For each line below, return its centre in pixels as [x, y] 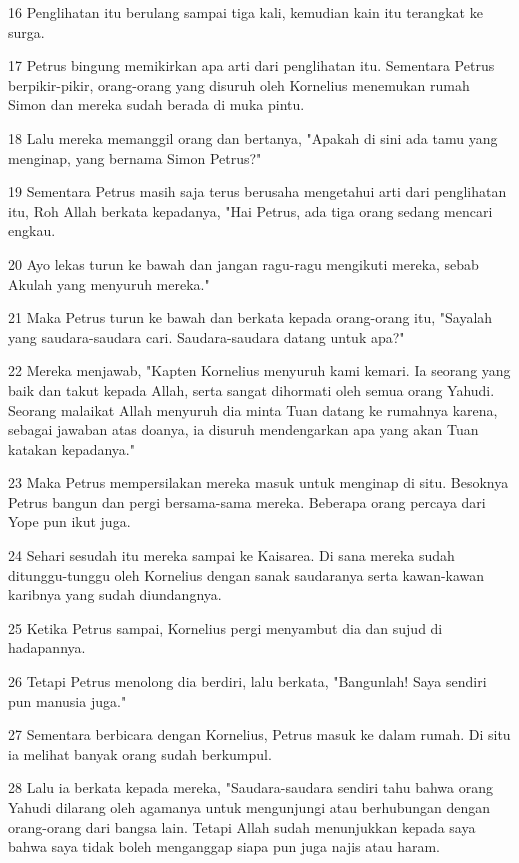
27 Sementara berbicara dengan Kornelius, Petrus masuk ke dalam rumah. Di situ [259, 734]
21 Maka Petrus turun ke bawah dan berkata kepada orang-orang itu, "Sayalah [250, 317]
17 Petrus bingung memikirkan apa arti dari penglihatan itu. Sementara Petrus [251, 65]
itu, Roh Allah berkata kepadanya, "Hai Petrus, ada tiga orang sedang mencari [250, 210]
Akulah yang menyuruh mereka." [109, 283]
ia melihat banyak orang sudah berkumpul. [140, 753]
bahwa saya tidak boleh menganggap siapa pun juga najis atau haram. [224, 846]
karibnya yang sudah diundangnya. [115, 594]
